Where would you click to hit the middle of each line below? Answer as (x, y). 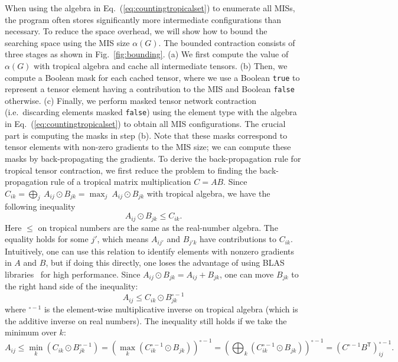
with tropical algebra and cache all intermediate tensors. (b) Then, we (161, 65)
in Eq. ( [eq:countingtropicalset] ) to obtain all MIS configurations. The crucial (145, 124)
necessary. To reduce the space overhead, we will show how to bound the (136, 31)
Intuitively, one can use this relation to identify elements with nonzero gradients (150, 251)
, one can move (247, 274)
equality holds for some (47, 239)
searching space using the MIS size (67, 42)
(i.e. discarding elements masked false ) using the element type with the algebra (151, 112)
